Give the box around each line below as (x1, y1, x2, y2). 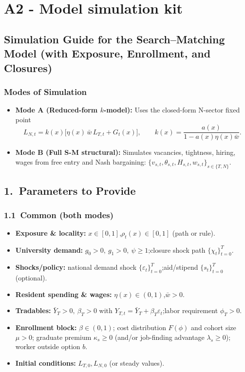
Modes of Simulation (4, 85, 87, 97)
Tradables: (15, 305, 51, 316)
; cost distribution (113, 322, 166, 333)
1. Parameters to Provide (4, 183, 136, 198)
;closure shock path (148, 244, 206, 255)
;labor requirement (162, 305, 218, 316)
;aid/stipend (162, 262, 198, 272)
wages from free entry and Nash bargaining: (15, 157, 146, 167)
